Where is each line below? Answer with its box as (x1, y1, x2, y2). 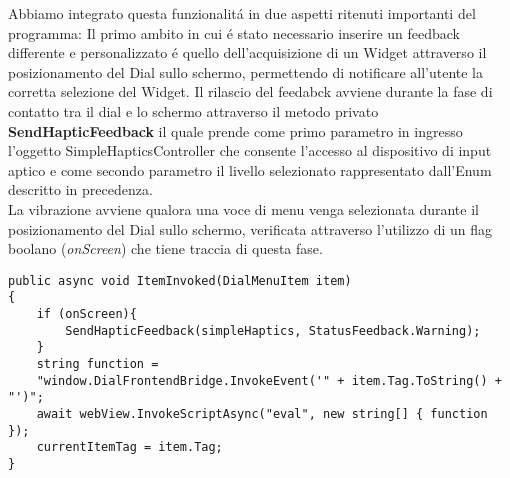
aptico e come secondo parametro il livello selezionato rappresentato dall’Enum (8, 159, 492, 180)
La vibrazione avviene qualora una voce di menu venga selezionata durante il (8, 198, 479, 219)
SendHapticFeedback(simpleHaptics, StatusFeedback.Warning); (65, 323, 481, 338)
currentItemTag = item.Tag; (36, 440, 223, 455)
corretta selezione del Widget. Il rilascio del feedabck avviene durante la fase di (8, 81, 493, 102)
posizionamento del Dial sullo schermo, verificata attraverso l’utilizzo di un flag (8, 218, 493, 239)
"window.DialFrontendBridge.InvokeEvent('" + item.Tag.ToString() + (36, 373, 502, 388)
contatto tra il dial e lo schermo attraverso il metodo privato (8, 100, 379, 121)
